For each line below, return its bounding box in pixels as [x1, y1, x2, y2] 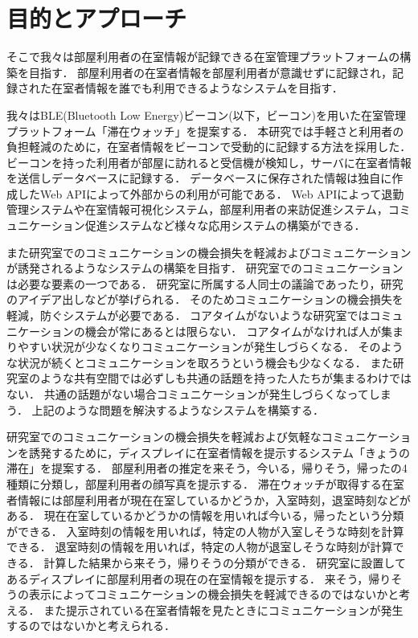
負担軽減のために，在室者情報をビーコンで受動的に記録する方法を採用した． [6, 138, 412, 155]
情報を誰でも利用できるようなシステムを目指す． [84, 80, 343, 96]
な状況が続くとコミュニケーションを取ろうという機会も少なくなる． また [6, 354, 393, 370]
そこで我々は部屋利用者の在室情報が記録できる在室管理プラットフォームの [6, 48, 400, 65]
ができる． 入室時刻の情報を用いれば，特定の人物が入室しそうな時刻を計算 [6, 522, 404, 539]
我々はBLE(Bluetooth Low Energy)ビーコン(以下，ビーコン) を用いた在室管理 [6, 106, 407, 123]
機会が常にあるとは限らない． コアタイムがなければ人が [84, 322, 382, 339]
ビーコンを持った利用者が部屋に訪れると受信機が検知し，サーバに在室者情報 [6, 153, 412, 170]
